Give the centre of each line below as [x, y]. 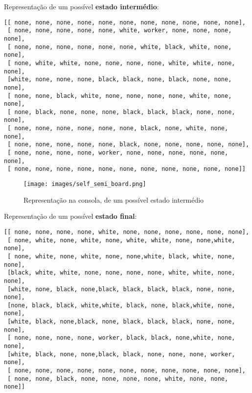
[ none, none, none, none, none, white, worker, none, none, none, [120, 31]
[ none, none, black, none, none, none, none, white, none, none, [118, 379]
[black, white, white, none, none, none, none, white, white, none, [121, 273]
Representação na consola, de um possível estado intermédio [114, 199]
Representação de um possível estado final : [70, 216]
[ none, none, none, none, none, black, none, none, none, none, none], [128, 145]
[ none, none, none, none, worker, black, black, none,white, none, [121, 338]
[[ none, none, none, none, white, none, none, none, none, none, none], [127, 232]
